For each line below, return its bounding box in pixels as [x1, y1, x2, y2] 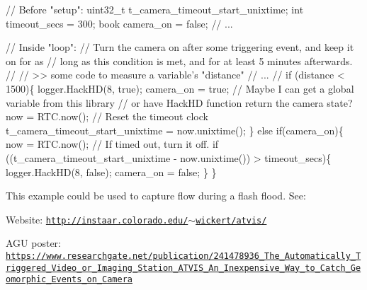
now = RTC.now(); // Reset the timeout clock [6, 109, 208, 124]
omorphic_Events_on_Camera [6, 274, 132, 285]
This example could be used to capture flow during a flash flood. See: [6, 188, 306, 203]
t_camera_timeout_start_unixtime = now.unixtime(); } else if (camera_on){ [6, 122, 344, 137]
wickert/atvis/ [196, 215, 267, 226]
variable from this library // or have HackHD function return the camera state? [6, 95, 353, 110]
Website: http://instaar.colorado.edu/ [6, 211, 188, 226]
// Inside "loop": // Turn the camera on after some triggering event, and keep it [6, 40, 354, 54]
